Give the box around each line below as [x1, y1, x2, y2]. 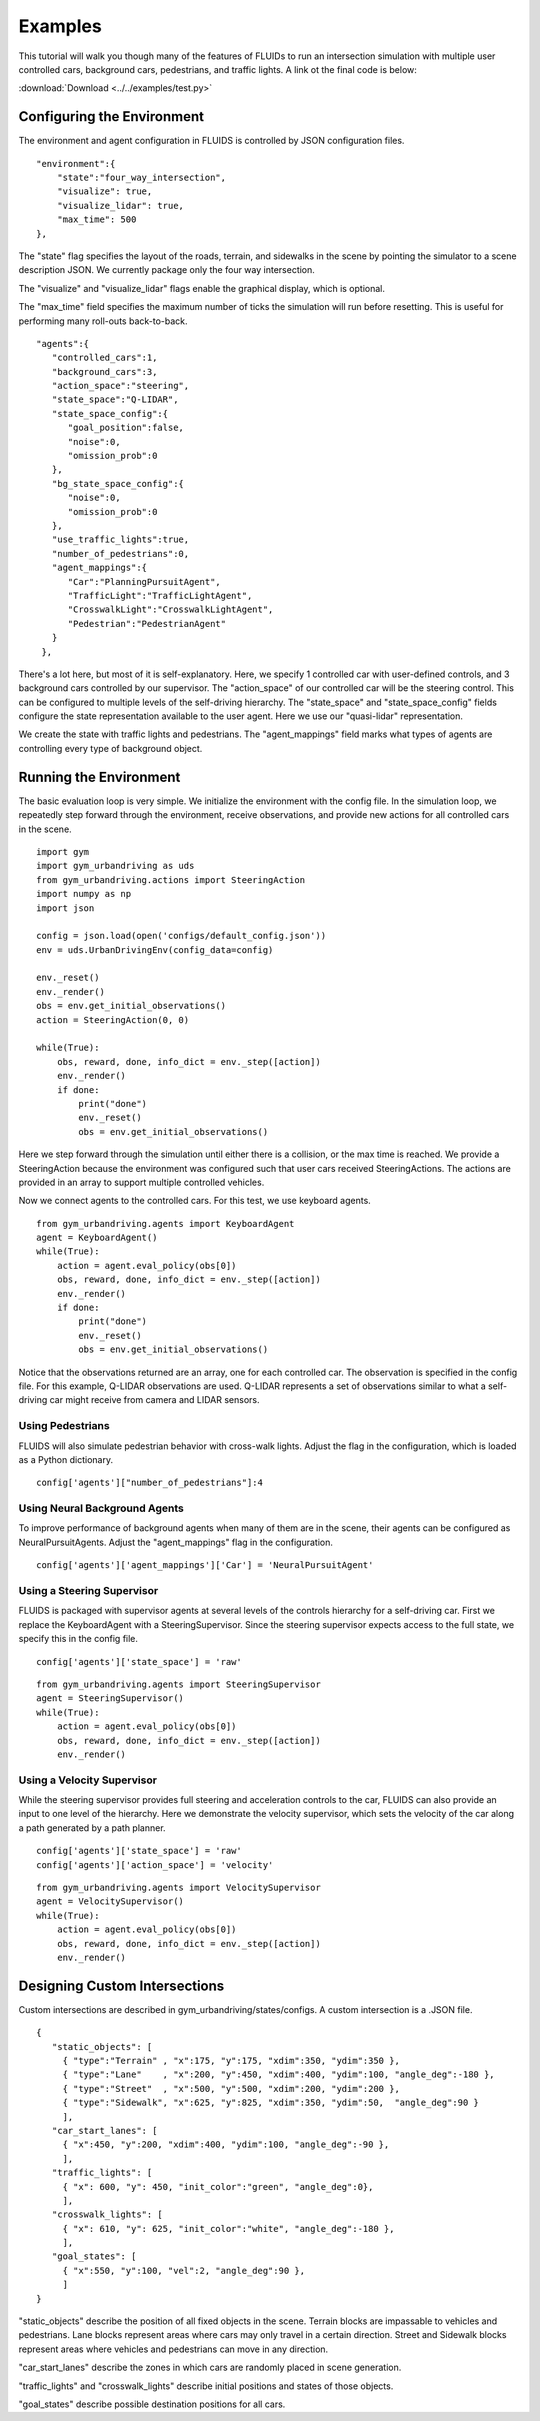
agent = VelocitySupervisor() [36, 1896, 185, 1907]
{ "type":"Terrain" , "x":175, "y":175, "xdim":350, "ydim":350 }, [62, 2055, 400, 2067]
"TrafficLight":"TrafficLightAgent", [67, 590, 253, 601]
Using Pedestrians [18, 1419, 110, 1433]
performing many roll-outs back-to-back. [18, 315, 189, 327]
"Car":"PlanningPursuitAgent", [67, 576, 222, 587]
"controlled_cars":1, [51, 352, 158, 364]
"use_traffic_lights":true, [51, 534, 190, 545]
